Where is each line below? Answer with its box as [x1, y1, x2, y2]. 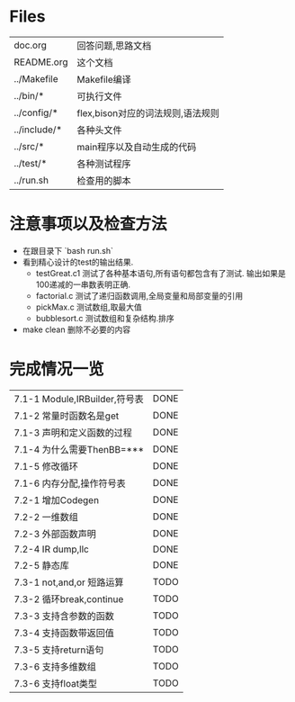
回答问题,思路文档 [76, 39, 152, 51]
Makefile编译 [76, 73, 132, 85]
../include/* [13, 123, 63, 136]
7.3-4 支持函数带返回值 [13, 626, 115, 639]
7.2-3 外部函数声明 [13, 527, 97, 540]
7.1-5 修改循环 [13, 460, 79, 472]
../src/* [13, 139, 45, 152]
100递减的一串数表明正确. [35, 279, 130, 290]
